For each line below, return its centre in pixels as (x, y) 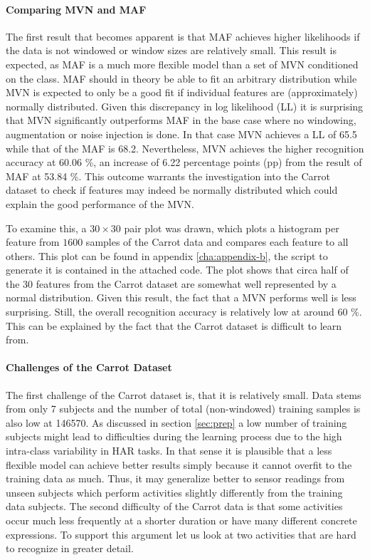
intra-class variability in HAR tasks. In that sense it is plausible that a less (169, 451)
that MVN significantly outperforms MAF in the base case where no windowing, (181, 120)
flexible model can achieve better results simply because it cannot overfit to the (179, 464)
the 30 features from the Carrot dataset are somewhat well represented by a (171, 283)
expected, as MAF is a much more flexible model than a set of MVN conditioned (182, 64)
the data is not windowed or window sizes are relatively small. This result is (171, 50)
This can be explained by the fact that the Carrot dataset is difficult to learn (174, 325)
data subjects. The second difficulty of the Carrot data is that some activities (174, 506)
